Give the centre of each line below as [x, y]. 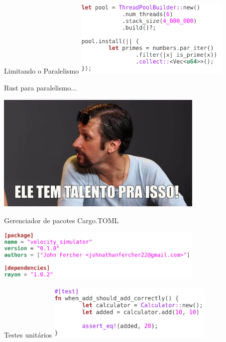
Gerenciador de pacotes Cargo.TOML [61, 220]
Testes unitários [28, 335]
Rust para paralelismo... [41, 88]
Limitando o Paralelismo [42, 71]
